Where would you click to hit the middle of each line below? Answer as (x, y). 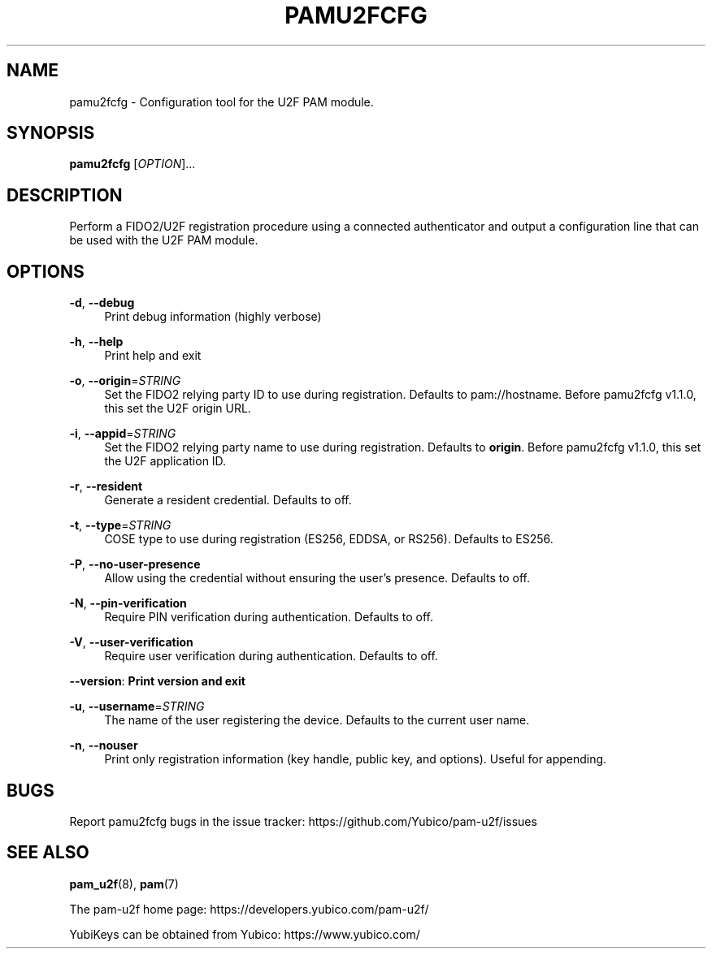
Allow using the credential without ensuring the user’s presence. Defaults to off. (317, 578)
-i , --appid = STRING (123, 434)
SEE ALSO (48, 853)
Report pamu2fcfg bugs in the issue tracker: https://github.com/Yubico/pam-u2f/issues (303, 821)
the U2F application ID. (165, 461)
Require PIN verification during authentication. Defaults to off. (269, 617)
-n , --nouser (104, 745)
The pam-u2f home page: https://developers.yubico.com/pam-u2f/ (249, 909)
